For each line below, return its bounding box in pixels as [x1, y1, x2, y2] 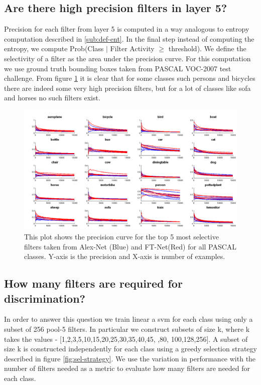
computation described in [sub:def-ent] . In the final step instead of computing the [4, 33, 254, 44]
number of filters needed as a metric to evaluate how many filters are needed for [4, 363, 250, 373]
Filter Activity [110, 43, 155, 54]
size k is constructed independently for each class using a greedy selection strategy [4, 343, 257, 354]
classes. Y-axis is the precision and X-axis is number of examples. [24, 251, 225, 262]
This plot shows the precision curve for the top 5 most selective [24, 231, 219, 242]
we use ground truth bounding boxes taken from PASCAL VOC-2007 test [4, 63, 231, 73]
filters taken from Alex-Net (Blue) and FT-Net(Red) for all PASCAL [24, 241, 237, 251]
